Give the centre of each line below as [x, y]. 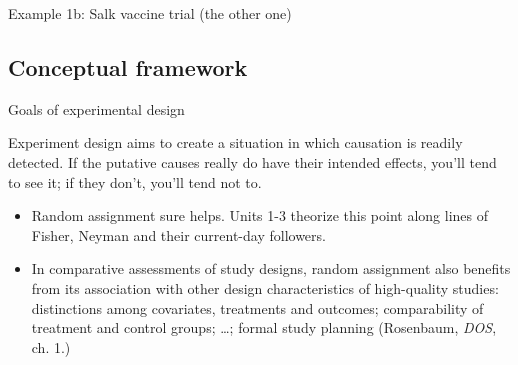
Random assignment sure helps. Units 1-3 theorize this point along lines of [259, 215]
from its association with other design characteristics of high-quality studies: [265, 287]
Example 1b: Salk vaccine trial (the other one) [150, 13]
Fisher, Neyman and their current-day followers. [178, 234]
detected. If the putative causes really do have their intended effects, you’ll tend [252, 161]
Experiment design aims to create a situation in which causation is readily [235, 142]
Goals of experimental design [96, 108]
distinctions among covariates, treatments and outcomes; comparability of [257, 307]
